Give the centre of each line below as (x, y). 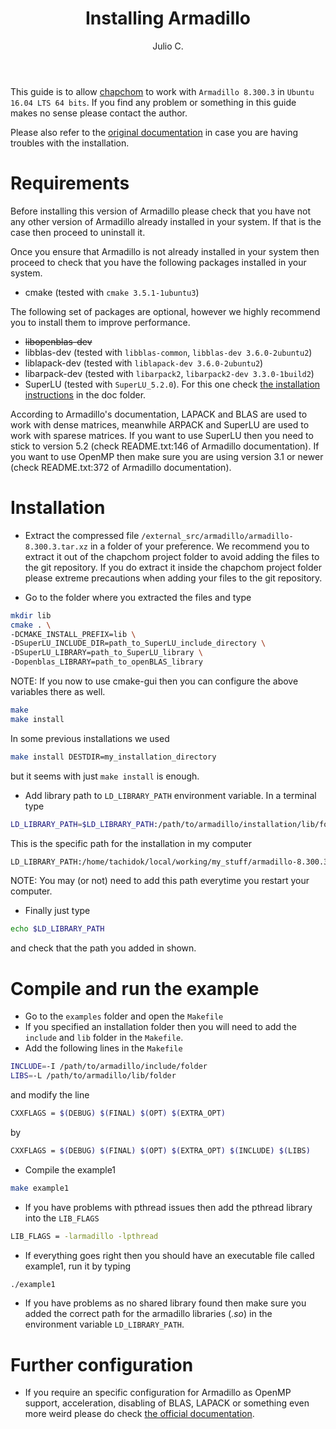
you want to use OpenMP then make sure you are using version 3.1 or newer (167, 456)
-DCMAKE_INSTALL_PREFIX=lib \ (73, 634)
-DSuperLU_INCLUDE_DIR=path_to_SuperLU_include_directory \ (138, 643)
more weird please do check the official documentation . (139, 1414)
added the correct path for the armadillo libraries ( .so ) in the (148, 1314)
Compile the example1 (70, 1169)
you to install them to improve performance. (100, 322)
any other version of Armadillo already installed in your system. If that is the (166, 221)
